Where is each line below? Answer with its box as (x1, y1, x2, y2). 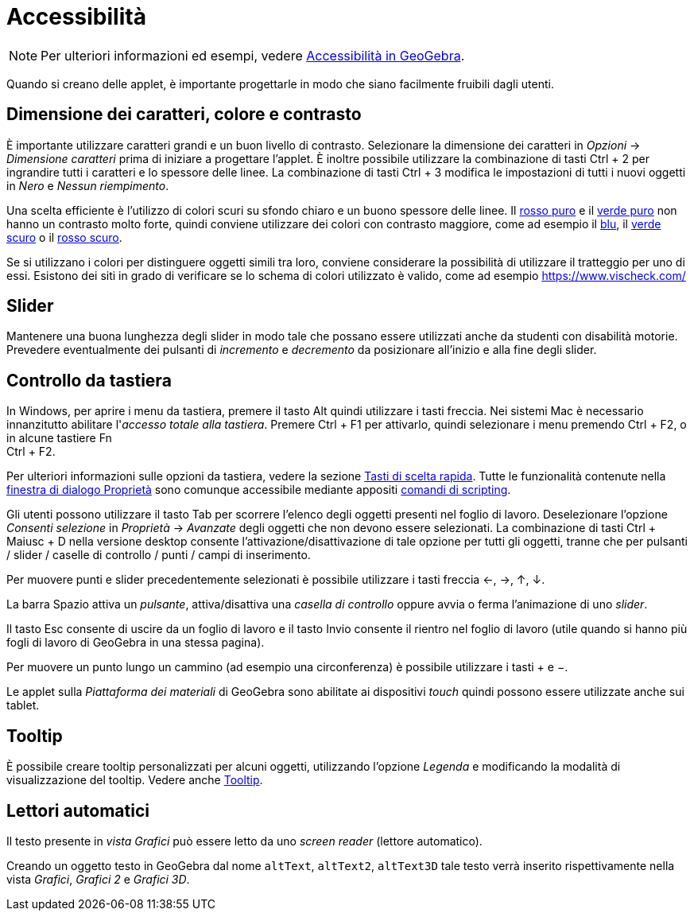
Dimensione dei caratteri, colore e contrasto (6, 104, 362, 125)
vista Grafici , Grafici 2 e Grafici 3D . (6, 872, 190, 886)
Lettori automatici (6, 800, 149, 821)
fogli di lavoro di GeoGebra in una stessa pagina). (6, 635, 265, 650)
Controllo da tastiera (6, 370, 172, 391)
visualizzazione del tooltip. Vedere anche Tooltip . (6, 773, 263, 787)
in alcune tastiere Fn (6, 431, 112, 445)
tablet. (6, 698, 40, 713)
